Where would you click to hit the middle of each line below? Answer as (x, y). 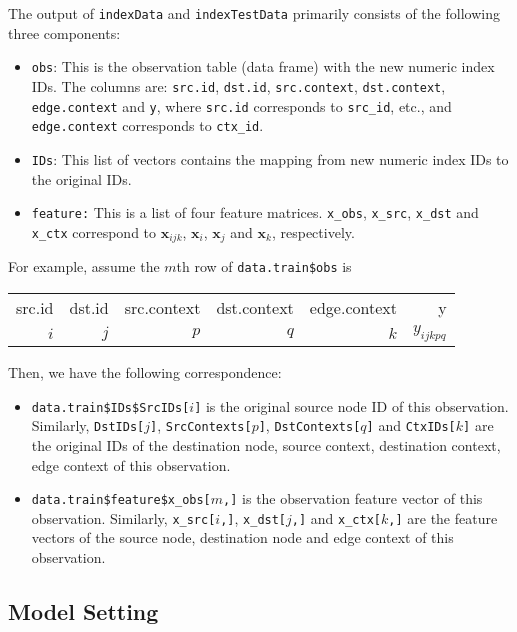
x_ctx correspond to (94, 231)
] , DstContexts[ (309, 425)
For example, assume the (84, 266)
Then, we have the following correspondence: (145, 372)
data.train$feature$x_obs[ (121, 500)
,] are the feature (443, 517)
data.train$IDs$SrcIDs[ (110, 407)
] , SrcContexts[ (201, 425)
